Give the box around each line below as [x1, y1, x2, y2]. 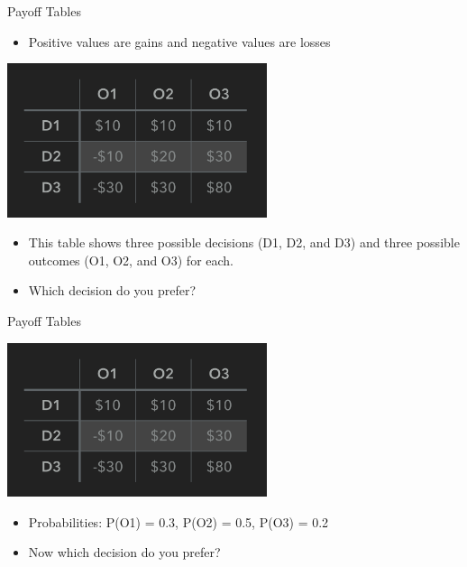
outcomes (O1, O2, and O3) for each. [28, 250, 234, 269]
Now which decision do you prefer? [28, 543, 221, 562]
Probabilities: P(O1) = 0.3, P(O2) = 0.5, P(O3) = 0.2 [28, 512, 329, 531]
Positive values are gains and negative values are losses [28, 32, 331, 51]
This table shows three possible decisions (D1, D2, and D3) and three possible [28, 233, 460, 252]
